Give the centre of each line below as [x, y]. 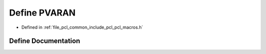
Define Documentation [45, 41]
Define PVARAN [42, 13]
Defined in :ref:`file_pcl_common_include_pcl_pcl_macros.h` [82, 27]
